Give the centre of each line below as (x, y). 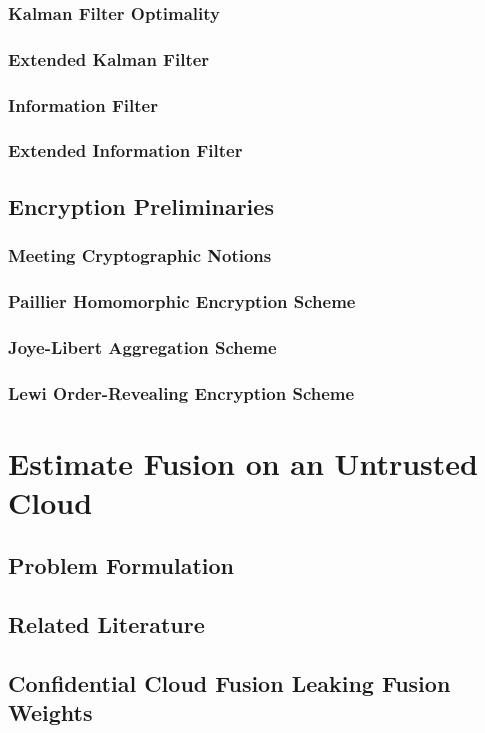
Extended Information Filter (125, 150)
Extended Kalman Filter (109, 58)
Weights (50, 712)
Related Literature (106, 624)
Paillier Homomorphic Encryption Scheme (182, 300)
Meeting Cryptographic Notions (140, 255)
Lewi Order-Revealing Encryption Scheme (181, 392)
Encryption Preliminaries (141, 205)
